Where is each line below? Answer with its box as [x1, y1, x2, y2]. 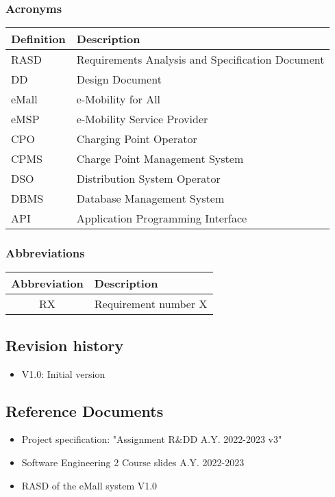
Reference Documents [5, 400, 164, 421]
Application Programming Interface [76, 210, 247, 227]
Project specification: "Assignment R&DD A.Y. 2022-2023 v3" [21, 432, 282, 446]
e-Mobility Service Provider [76, 111, 208, 127]
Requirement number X [94, 296, 208, 312]
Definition [11, 31, 66, 47]
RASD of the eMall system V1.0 [21, 478, 158, 492]
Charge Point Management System [76, 151, 244, 167]
